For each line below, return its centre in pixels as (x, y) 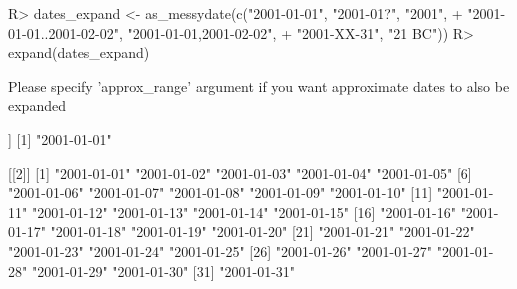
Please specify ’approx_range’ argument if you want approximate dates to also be (259, 85)
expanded (37, 105)
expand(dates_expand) (79, 52)
